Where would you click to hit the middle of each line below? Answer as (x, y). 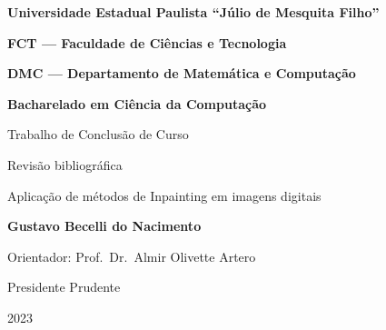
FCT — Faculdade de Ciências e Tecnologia (147, 42)
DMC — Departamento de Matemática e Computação (182, 73)
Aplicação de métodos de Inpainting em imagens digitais (164, 195)
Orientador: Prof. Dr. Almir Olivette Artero (132, 256)
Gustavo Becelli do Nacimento (104, 226)
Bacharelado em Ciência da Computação (137, 103)
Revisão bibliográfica (65, 164)
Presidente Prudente (64, 287)
